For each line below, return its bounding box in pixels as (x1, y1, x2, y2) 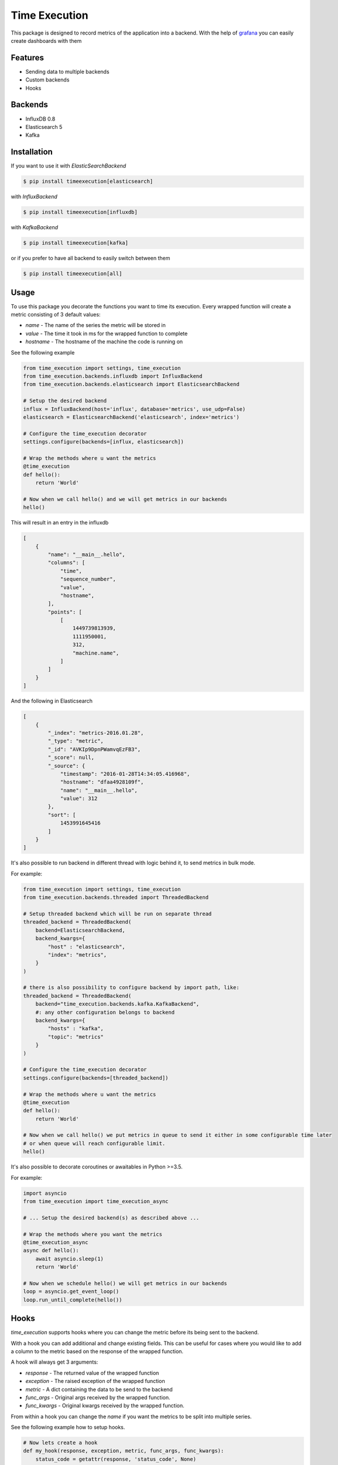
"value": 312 (60, 795, 98, 802)
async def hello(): (23, 1247, 79, 1254)
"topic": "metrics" (47, 1033, 104, 1040)
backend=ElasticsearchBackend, (35, 926, 125, 933)
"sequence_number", (60, 576, 117, 582)
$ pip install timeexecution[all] (23, 270, 122, 277)
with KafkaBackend (11, 224, 59, 231)
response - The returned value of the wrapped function (25, 1369, 159, 1377)
